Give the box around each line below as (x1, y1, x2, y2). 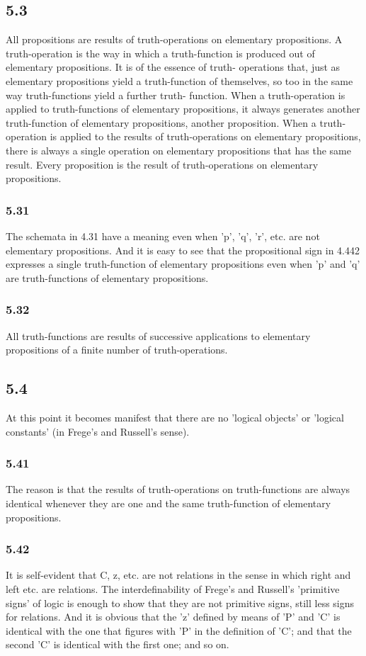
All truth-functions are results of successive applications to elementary (6, 328, 311, 343)
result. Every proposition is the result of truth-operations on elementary (6, 157, 319, 171)
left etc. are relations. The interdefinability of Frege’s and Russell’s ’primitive (6, 581, 340, 596)
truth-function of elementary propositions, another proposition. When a (6, 115, 316, 130)
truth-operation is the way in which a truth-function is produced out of (6, 45, 315, 60)
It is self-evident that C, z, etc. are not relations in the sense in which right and (6, 567, 351, 582)
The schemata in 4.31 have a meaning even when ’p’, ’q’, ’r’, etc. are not (6, 228, 320, 243)
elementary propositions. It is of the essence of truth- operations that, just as (6, 60, 341, 74)
